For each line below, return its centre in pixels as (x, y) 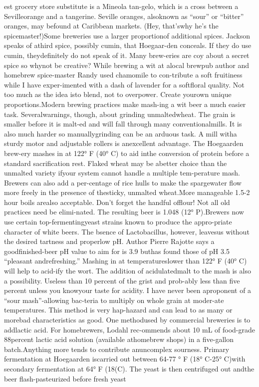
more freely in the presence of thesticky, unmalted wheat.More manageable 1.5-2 (127, 192)
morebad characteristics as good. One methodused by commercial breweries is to (127, 319)
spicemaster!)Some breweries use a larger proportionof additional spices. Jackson (127, 35)
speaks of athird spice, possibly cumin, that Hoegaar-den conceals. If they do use (128, 45)
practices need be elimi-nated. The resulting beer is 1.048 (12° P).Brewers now (124, 212)
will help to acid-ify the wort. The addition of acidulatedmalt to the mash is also (128, 271)
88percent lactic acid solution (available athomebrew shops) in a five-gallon (119, 339)
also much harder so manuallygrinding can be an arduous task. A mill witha (121, 133)
